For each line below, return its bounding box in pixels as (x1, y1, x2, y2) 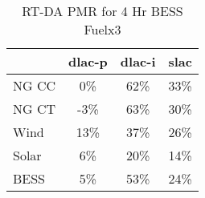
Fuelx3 (84, 20, 121, 38)
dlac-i (120, 52, 156, 71)
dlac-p (68, 52, 108, 71)
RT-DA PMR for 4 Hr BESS (22, 2, 183, 20)
